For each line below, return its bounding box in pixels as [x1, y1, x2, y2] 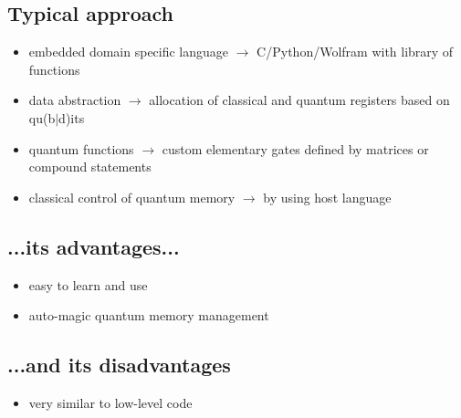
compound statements [28, 157, 152, 176]
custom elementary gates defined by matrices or [162, 139, 429, 158]
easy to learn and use [28, 275, 148, 294]
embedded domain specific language [28, 42, 229, 61]
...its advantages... [7, 232, 180, 260]
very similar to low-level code [28, 392, 193, 412]
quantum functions [28, 139, 134, 158]
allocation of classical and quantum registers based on [149, 90, 450, 110]
